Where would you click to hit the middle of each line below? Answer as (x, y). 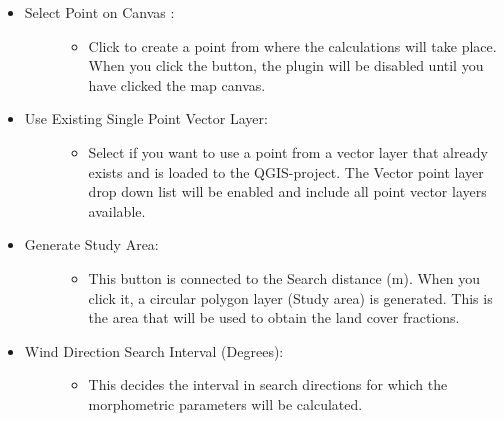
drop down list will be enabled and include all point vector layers (287, 191)
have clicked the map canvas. (177, 84)
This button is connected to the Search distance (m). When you (284, 277)
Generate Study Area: (91, 244)
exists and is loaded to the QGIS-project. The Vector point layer (286, 171)
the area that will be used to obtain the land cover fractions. (274, 317)
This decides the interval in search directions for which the (268, 384)
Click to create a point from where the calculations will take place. (292, 45)
